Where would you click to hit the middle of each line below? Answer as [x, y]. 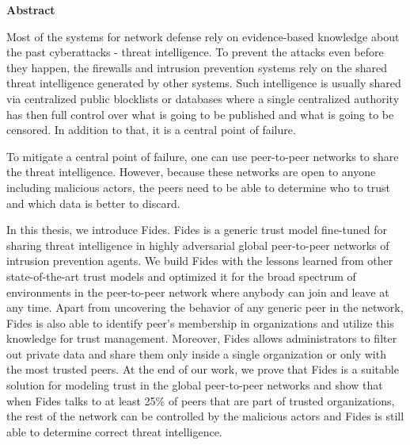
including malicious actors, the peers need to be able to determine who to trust [199, 187]
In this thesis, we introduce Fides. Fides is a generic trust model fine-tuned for [197, 230]
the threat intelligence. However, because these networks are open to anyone [191, 172]
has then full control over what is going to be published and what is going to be [200, 114]
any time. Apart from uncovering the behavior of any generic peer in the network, [205, 307]
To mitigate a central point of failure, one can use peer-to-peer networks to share [203, 156]
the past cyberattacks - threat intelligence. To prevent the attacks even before [195, 52]
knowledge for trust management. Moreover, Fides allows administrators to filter [202, 338]
